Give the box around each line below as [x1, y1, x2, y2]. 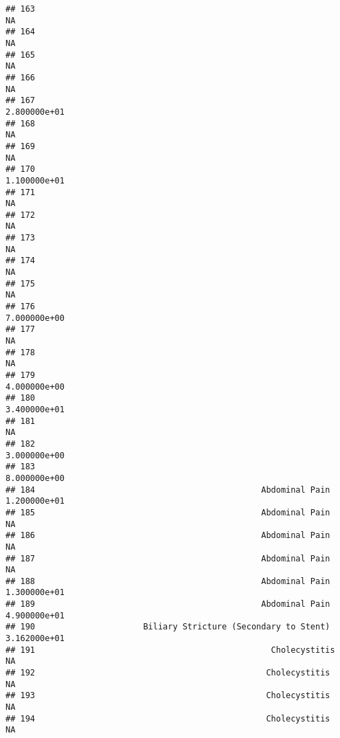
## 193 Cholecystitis [5, 691, 330, 701]
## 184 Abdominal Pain [5, 484, 330, 495]
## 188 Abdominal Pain [5, 576, 330, 586]
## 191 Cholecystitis [5, 645, 335, 655]
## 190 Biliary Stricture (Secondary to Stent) [5, 622, 330, 632]
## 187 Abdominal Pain [5, 553, 330, 563]
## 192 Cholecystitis [5, 668, 330, 678]
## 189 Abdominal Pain [5, 599, 330, 610]
